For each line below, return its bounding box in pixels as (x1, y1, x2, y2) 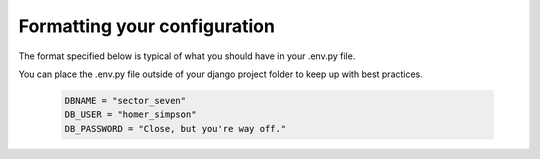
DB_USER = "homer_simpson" (64, 109, 197, 120)
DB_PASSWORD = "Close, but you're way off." (64, 123, 287, 134)
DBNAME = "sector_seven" (64, 95, 187, 106)
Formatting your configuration (18, 15, 275, 37)
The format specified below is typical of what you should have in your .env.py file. (18, 50, 356, 62)
